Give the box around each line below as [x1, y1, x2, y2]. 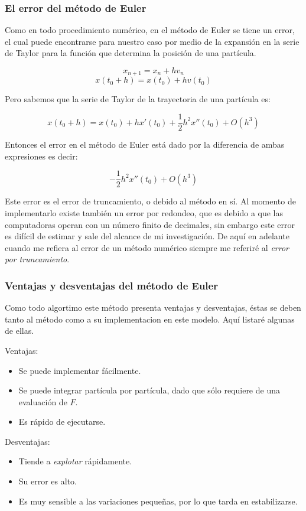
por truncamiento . [5, 253, 70, 265]
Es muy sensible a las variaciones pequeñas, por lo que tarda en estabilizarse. [18, 494, 298, 507]
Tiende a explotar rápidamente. [18, 455, 132, 467]
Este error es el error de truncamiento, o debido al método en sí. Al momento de [5, 195, 296, 207]
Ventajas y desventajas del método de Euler [5, 278, 218, 292]
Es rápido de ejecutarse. [18, 415, 106, 428]
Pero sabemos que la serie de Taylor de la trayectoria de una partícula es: [5, 93, 271, 105]
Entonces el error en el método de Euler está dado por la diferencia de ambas [5, 138, 285, 151]
